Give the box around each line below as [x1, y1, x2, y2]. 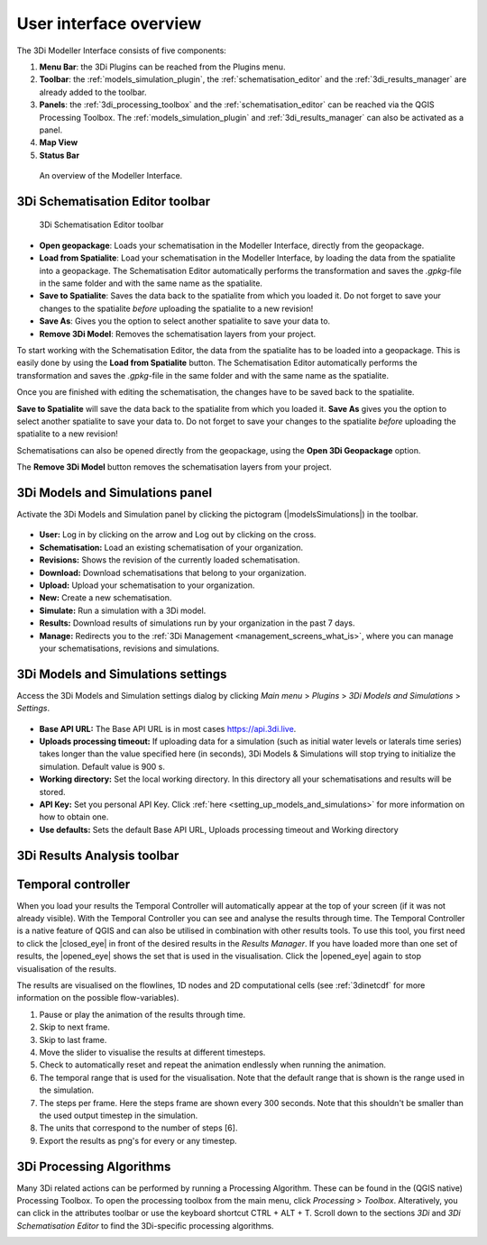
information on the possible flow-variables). [16, 993, 179, 1003]
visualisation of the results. [16, 963, 117, 974]
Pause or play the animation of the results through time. [39, 1009, 246, 1020]
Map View [39, 137, 78, 148]
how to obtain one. [39, 811, 109, 822]
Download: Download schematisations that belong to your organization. [39, 567, 307, 578]
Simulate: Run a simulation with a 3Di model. [39, 605, 207, 616]
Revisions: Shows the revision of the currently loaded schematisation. [39, 554, 300, 565]
